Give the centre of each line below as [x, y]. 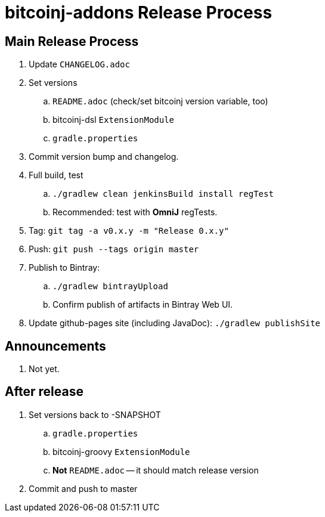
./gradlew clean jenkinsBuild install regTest [163, 194]
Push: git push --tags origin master [114, 249]
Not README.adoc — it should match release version [156, 470]
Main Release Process [72, 41]
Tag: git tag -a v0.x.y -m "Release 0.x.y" [129, 231]
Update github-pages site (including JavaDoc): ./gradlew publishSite [174, 323]
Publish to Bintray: [64, 268]
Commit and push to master [83, 488]
